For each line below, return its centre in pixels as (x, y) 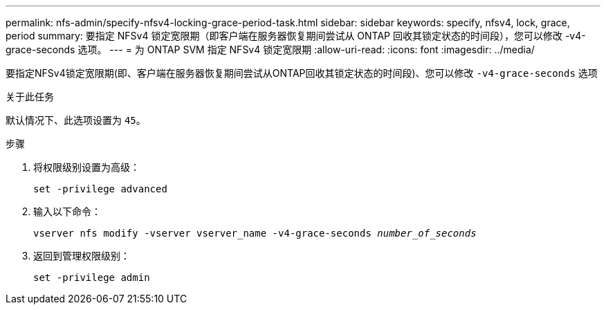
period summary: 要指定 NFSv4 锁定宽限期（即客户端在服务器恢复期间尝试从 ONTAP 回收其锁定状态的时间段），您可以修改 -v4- (296, 36)
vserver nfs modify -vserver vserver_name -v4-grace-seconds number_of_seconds (255, 233)
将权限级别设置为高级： (86, 167)
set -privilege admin (92, 277)
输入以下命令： (67, 211)
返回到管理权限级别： (82, 256)
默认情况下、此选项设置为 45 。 (76, 120)
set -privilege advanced (100, 189)
